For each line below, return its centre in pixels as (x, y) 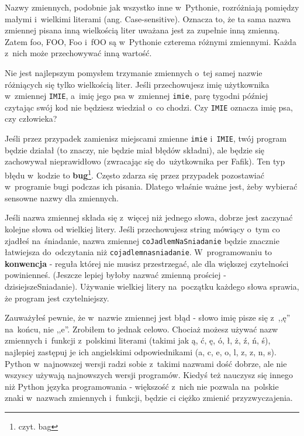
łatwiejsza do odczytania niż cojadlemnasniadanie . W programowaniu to (139, 252)
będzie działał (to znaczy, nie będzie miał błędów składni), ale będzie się (135, 150)
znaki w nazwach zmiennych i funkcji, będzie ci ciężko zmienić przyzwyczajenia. (149, 398)
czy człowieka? (31, 119)
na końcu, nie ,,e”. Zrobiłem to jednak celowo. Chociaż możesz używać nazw (141, 329)
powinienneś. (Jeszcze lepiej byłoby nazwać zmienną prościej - (115, 275)
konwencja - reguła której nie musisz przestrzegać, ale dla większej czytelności (147, 263)
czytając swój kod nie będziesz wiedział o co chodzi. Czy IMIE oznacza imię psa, (149, 107)
